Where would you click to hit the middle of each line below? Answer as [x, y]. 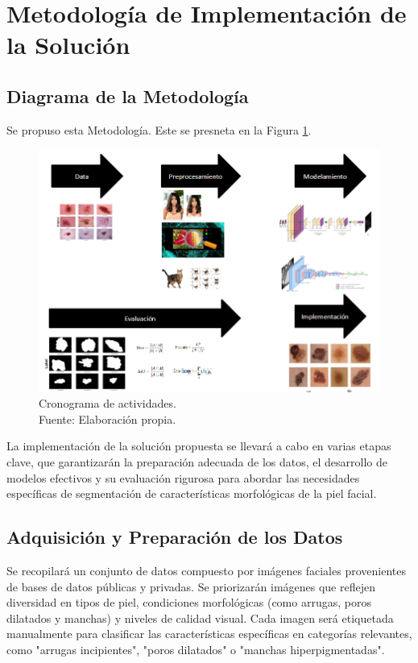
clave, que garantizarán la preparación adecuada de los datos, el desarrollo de [197, 461]
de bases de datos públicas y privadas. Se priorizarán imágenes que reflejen [191, 586]
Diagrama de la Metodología [128, 95]
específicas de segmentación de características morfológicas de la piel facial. [192, 493]
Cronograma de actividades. [108, 403]
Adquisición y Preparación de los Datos [175, 537]
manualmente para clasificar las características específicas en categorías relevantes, [209, 634]
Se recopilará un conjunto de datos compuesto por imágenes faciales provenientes [206, 570]
